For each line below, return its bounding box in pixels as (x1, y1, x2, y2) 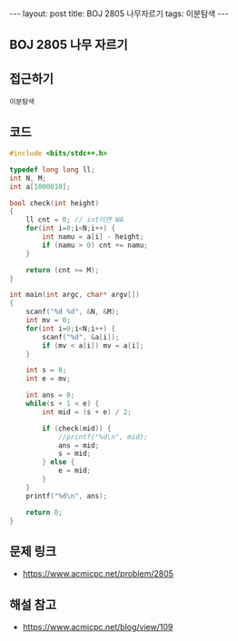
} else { (42, 458, 75, 467)
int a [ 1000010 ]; (9, 182, 71, 192)
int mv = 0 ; (25, 316, 71, 325)
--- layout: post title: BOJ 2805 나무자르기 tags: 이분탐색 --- (9, 8, 229, 19)
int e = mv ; (25, 374, 71, 383)
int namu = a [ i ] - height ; (42, 232, 144, 242)
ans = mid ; (57, 440, 100, 450)
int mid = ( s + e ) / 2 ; (42, 407, 132, 417)
